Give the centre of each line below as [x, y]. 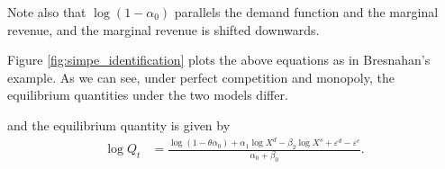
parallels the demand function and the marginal [306, 12]
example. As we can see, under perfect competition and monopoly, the [201, 77]
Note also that [47, 12]
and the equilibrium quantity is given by [119, 125]
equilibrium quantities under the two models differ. [148, 95]
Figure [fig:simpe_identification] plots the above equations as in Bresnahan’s [219, 60]
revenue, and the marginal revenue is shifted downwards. [163, 29]
